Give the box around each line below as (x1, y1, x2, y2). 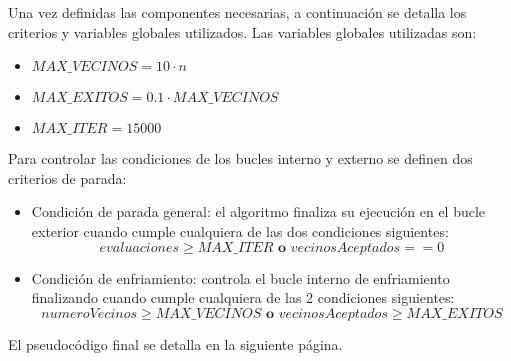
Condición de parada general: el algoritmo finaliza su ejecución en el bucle (31, 201, 486, 222)
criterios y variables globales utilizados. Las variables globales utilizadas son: (8, 21, 477, 42)
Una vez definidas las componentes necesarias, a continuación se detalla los (8, 2, 467, 22)
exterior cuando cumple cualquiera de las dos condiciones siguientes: (31, 220, 449, 241)
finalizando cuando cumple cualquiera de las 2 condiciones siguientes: (31, 287, 455, 308)
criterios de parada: (8, 167, 127, 188)
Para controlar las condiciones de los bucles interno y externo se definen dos (8, 148, 473, 169)
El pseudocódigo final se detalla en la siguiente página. (8, 333, 343, 354)
